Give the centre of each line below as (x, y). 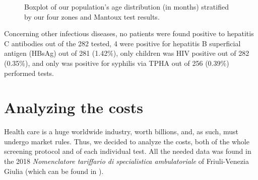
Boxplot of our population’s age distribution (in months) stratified (126, 7)
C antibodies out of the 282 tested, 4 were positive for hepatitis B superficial (122, 43)
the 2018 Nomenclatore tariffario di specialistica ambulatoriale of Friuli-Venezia (126, 161)
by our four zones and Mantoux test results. (92, 16)
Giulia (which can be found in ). (54, 171)
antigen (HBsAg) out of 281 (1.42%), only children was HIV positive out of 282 (127, 53)
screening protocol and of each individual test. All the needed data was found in (128, 151)
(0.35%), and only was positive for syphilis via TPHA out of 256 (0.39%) (117, 63)
